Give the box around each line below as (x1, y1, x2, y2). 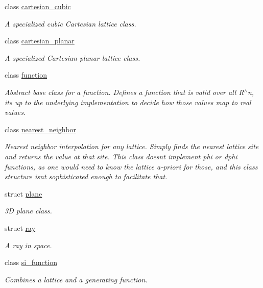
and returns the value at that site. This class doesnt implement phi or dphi (5, 151, 237, 161)
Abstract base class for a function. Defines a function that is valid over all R (5, 86, 244, 97)
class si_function (5, 257, 57, 268)
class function (5, 69, 47, 80)
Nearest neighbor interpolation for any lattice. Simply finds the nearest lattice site (5, 141, 259, 152)
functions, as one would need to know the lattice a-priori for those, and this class (5, 161, 258, 172)
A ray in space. (5, 239, 52, 250)
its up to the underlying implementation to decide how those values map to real (5, 97, 251, 107)
